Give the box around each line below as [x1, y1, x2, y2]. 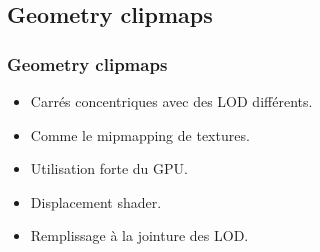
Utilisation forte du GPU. [30, 158, 188, 179]
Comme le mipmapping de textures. [30, 124, 250, 145]
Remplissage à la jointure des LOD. [30, 225, 249, 246]
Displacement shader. [30, 191, 162, 212]
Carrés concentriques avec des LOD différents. [30, 91, 313, 111]
